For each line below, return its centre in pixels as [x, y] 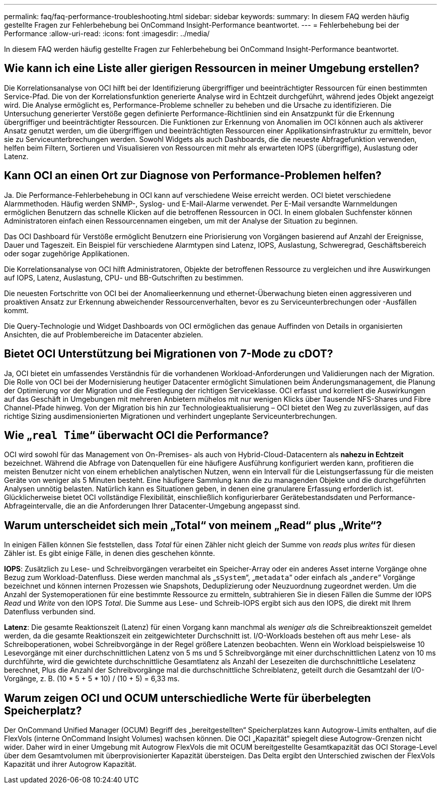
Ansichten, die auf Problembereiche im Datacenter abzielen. [104, 334]
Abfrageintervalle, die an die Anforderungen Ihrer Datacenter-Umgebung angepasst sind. [152, 506]
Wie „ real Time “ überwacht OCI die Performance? [136, 435]
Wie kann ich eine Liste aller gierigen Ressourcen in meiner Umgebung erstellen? [212, 68]
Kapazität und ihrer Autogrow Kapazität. [70, 764]
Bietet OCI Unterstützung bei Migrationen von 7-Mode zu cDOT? [169, 354]
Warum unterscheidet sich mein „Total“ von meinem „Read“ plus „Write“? [193, 525]
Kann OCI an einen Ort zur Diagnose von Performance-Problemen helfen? [193, 176]
